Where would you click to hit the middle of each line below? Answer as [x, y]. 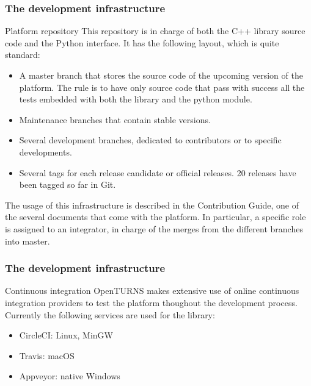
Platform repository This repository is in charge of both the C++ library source [155, 31]
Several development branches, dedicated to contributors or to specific [150, 140]
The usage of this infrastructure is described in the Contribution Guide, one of [152, 205]
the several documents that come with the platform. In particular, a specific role [155, 217]
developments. [46, 152]
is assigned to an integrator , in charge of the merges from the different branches [154, 228]
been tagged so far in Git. [68, 184]
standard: [23, 55]
